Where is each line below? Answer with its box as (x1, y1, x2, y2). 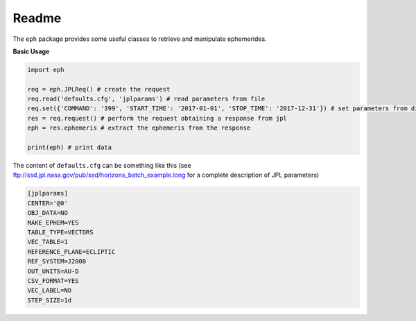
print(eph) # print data (27, 144, 112, 152)
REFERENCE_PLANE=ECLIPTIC (27, 248, 116, 256)
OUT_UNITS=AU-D (27, 267, 79, 275)
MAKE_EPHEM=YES (27, 218, 79, 227)
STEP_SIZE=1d (27, 296, 72, 304)
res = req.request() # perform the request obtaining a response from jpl (27, 114, 288, 122)
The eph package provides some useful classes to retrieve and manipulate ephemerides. (12, 35, 267, 43)
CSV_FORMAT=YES (27, 277, 79, 284)
